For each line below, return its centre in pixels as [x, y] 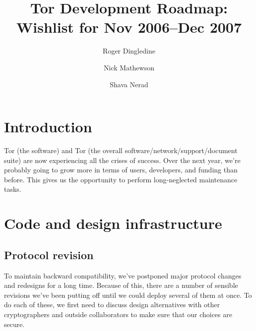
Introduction [48, 127]
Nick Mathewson [129, 67]
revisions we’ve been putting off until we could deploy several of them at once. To [128, 295]
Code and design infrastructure [113, 223]
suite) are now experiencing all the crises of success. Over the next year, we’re [122, 160]
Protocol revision [49, 254]
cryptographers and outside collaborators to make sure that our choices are [118, 314]
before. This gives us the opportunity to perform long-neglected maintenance [121, 179]
